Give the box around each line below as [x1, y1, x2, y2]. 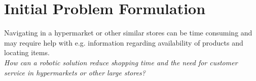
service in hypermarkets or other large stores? [4, 67, 145, 77]
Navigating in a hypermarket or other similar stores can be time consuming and [4, 27, 252, 38]
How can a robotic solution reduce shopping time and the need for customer [4, 57, 238, 67]
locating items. [4, 47, 50, 58]
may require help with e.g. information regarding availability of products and [4, 37, 243, 48]
